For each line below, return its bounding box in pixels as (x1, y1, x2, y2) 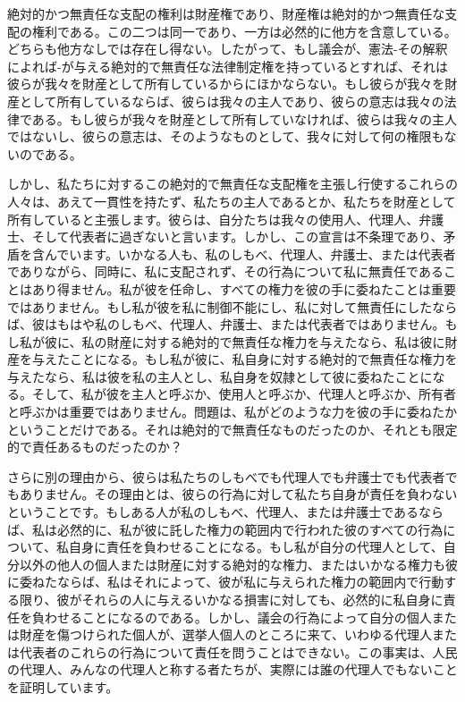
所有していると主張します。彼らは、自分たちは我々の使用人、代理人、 (7, 209, 419, 228)
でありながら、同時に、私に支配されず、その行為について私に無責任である (7, 262, 444, 281)
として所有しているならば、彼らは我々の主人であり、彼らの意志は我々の (19, 91, 444, 110)
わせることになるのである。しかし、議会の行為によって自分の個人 (44, 607, 432, 626)
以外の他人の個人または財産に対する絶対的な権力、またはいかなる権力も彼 (19, 554, 458, 573)
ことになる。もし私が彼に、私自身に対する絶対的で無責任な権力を (69, 350, 458, 368)
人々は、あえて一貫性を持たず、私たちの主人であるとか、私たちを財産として (7, 191, 456, 210)
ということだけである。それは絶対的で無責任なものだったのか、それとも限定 (7, 419, 458, 438)
